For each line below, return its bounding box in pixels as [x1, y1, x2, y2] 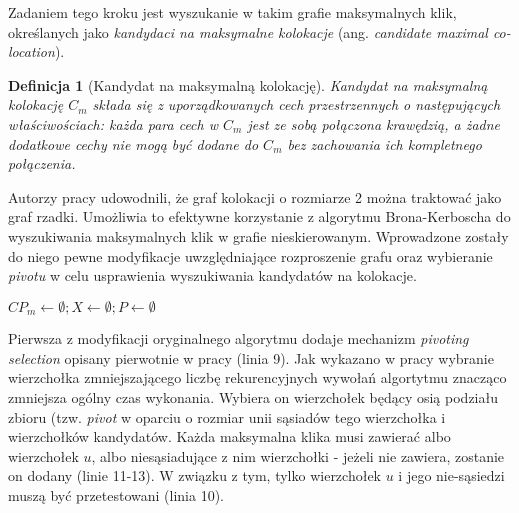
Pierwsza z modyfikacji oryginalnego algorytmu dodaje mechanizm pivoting [8, 328, 469, 349]
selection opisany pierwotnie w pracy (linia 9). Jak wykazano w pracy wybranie [8, 347, 494, 368]
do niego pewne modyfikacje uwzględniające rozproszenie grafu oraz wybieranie [8, 245, 493, 266]
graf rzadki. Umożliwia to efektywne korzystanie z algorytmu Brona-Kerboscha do [8, 206, 511, 227]
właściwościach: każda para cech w [8, 113, 219, 134]
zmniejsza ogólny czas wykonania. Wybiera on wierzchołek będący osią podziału [8, 386, 498, 407]
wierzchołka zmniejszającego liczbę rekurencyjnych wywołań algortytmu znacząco [8, 367, 507, 388]
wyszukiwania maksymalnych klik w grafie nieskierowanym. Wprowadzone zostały [8, 225, 509, 246]
